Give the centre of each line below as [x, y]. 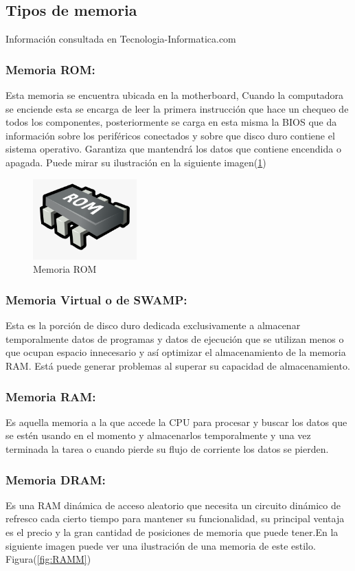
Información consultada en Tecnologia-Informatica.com [121, 39]
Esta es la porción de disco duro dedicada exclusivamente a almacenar [153, 325]
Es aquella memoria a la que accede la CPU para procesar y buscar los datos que [176, 422]
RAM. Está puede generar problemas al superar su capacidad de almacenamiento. [178, 366]
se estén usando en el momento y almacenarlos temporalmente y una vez [158, 435]
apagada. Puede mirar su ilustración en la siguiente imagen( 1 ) [136, 162]
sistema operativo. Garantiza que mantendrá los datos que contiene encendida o [173, 149]
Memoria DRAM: [56, 479]
